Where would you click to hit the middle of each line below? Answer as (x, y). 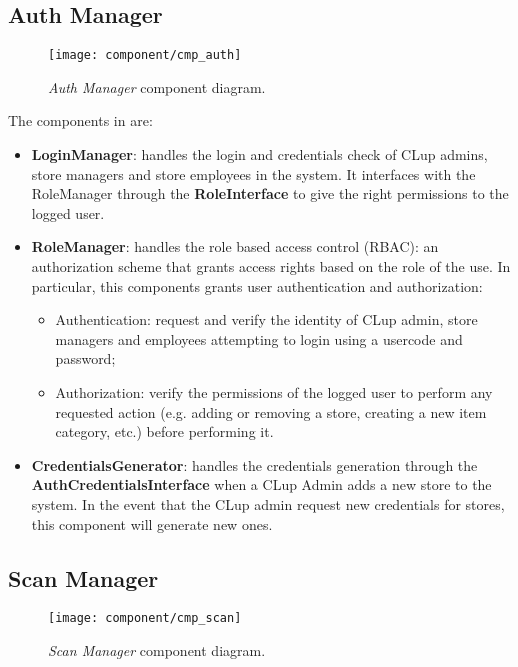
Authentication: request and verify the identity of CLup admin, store (266, 319)
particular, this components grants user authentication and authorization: (257, 285)
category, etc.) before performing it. (164, 431)
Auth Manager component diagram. (157, 86)
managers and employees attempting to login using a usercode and (259, 338)
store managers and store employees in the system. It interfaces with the (253, 173)
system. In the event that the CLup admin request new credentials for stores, (268, 503)
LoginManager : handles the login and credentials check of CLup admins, (259, 154)
